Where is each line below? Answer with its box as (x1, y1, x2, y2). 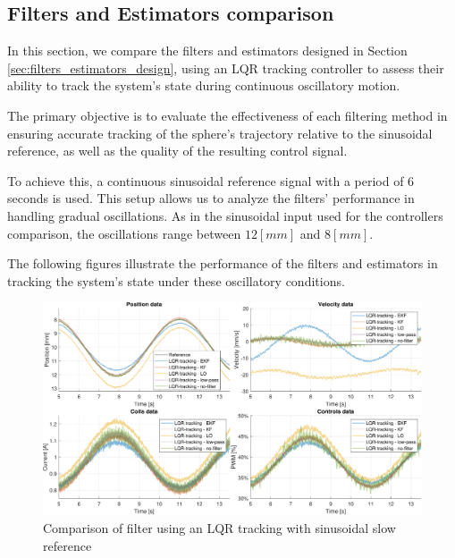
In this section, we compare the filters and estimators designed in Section (7, 41, 408, 60)
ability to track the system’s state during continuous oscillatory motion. (7, 76, 400, 95)
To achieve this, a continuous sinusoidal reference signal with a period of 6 (7, 171, 415, 190)
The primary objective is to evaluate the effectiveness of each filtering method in (7, 106, 448, 124)
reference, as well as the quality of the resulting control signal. (7, 141, 348, 160)
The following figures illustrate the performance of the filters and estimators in (7, 254, 438, 273)
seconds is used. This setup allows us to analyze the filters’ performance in (7, 189, 415, 207)
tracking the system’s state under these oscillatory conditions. (7, 271, 345, 290)
